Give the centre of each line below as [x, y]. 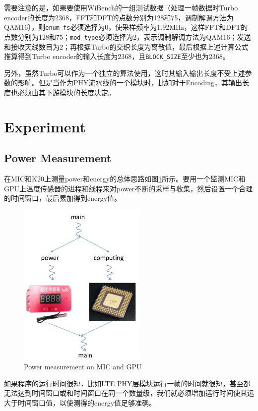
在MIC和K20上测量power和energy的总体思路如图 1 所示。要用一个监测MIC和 [125, 179]
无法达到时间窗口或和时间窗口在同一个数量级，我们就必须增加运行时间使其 [126, 393]
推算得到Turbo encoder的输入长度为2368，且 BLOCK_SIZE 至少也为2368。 [117, 56]
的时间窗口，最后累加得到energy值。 [63, 198]
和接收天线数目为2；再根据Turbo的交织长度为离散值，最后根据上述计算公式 [126, 46]
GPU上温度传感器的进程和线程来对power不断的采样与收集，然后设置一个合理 [129, 188]
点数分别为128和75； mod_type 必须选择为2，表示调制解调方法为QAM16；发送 [128, 36]
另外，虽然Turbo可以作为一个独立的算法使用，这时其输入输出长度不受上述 [125, 73]
